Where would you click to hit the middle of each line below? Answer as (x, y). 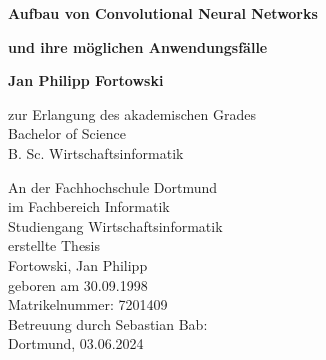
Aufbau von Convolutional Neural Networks (163, 13)
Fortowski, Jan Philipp (78, 264)
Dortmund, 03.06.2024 (76, 343)
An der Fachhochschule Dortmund (113, 186)
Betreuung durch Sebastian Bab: (108, 323)
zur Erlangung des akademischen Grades (132, 113)
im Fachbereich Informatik (89, 206)
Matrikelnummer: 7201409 (88, 304)
